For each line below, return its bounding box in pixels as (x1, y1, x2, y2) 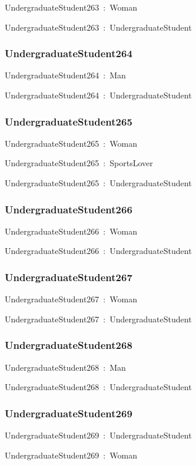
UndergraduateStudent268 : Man (5, 361, 126, 373)
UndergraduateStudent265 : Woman (5, 137, 137, 149)
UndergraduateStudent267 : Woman (5, 293, 137, 305)
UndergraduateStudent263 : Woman (5, 1, 137, 13)
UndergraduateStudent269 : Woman (5, 448, 137, 461)
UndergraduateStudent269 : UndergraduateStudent (5, 429, 192, 441)
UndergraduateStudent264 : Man (5, 69, 126, 81)
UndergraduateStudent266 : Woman (5, 225, 137, 237)
